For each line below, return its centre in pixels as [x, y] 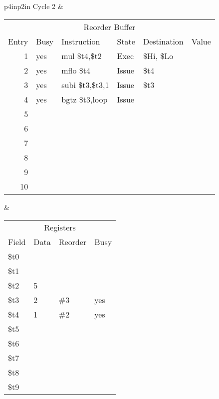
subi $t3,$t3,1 [85, 84]
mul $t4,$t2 [82, 55]
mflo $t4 [76, 70]
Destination [163, 41]
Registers [60, 227]
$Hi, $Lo [158, 55]
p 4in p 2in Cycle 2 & [34, 6]
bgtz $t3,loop [85, 99]
